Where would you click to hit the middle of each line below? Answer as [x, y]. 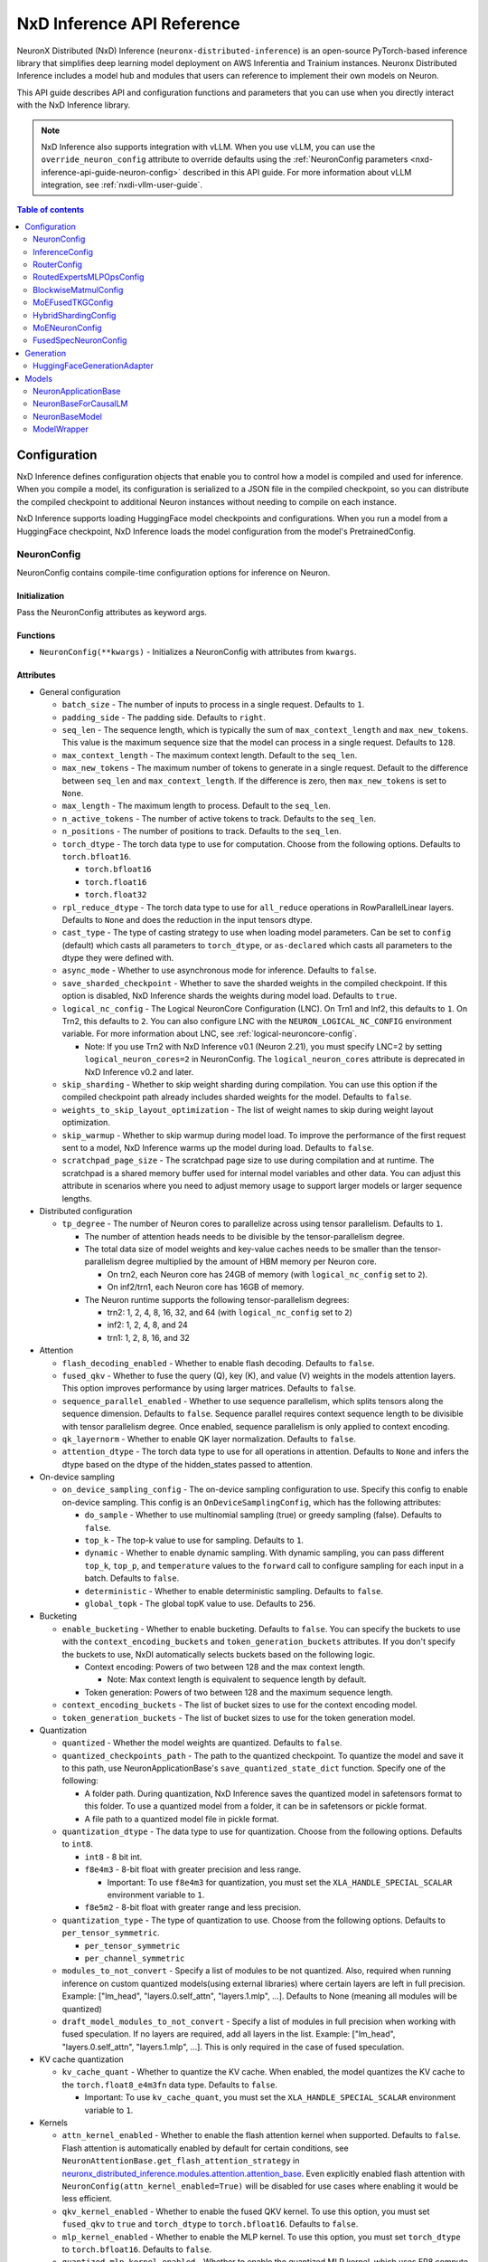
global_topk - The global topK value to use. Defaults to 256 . [200, 1603]
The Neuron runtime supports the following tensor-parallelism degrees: [217, 1299]
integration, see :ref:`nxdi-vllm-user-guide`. [122, 185]
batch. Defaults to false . [132, 1578]
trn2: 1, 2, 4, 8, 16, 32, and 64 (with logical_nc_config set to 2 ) [230, 1313]
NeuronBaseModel [68, 416]
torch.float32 [116, 895]
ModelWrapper [61, 429]
